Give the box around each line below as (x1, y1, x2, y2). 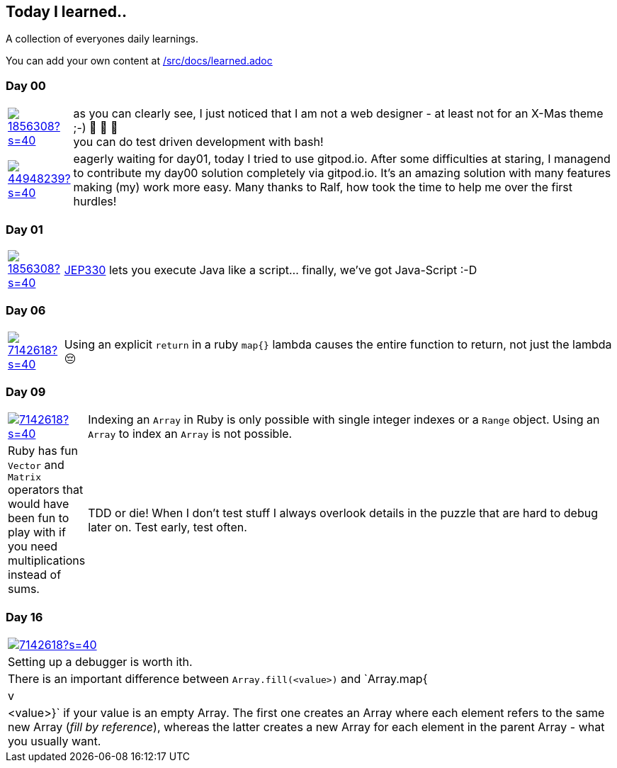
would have (8, 497, 69, 512)
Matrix (8, 472, 41, 483)
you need (8, 539, 58, 554)
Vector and (8, 458, 64, 473)
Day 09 (6, 385, 46, 400)
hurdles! (73, 194, 117, 209)
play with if (8, 525, 66, 540)
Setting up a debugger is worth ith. (8, 655, 193, 670)
